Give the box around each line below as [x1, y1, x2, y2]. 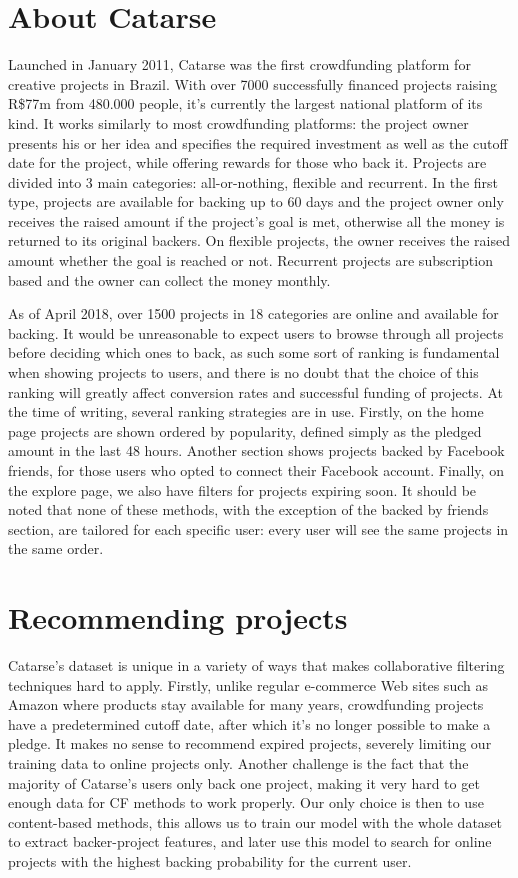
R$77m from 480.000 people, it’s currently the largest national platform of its [8, 93, 483, 114]
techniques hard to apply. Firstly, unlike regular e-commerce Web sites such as [8, 674, 488, 695]
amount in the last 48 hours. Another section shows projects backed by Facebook [8, 440, 505, 461]
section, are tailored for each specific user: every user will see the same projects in [8, 518, 509, 539]
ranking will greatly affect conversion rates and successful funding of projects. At [8, 381, 503, 402]
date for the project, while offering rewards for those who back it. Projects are [8, 152, 487, 173]
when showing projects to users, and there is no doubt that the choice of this [8, 362, 479, 383]
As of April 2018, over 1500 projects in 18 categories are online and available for [8, 303, 499, 324]
